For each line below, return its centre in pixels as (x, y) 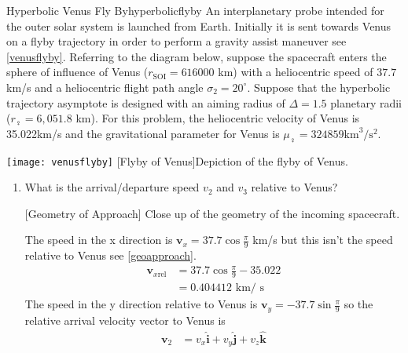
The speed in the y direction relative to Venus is (141, 304)
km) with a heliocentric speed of (296, 72)
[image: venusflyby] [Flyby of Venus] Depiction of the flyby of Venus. (177, 160)
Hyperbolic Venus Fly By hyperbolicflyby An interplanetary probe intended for (195, 10)
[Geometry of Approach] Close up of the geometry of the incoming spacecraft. (212, 213)
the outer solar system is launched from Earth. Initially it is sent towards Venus (199, 25)
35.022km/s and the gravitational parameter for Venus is (143, 133)
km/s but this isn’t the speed (323, 240)
